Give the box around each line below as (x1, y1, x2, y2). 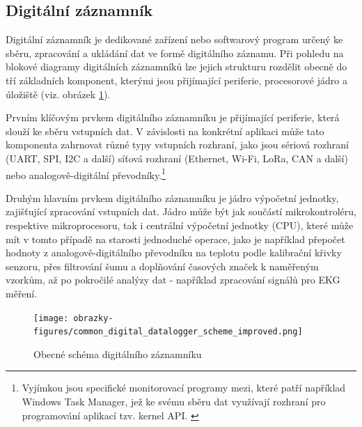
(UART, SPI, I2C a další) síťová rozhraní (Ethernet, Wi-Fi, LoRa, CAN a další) (6, 150, 348, 165)
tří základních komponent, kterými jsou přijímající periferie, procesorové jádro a (6, 72, 347, 87)
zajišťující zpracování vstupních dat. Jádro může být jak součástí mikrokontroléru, (6, 204, 356, 219)
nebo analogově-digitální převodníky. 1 (6, 165, 166, 182)
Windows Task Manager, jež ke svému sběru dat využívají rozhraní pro (22, 394, 326, 409)
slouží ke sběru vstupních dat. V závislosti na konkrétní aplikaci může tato (6, 123, 324, 138)
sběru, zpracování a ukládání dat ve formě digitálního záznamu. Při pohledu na (6, 45, 344, 60)
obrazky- (73, 313, 113, 323)
